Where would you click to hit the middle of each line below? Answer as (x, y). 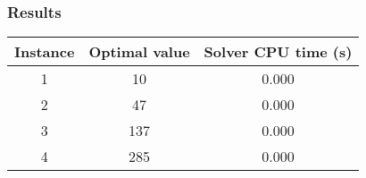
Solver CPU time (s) (278, 52)
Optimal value (139, 52)
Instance (45, 52)
